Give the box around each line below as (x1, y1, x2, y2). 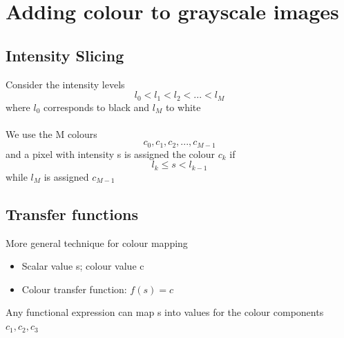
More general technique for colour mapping (6, 235, 188, 250)
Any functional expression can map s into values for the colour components (6, 305, 324, 319)
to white (165, 99, 201, 114)
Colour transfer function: (21, 281, 127, 296)
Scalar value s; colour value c (21, 259, 144, 273)
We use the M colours (6, 126, 97, 141)
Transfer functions (6, 203, 138, 224)
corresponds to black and (44, 99, 150, 114)
